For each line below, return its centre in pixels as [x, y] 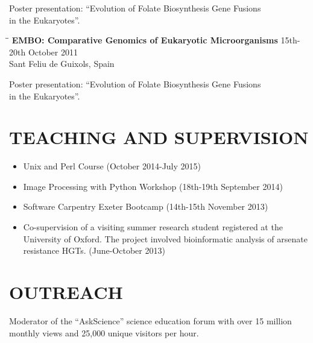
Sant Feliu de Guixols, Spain [62, 64]
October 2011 [53, 52]
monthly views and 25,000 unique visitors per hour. [104, 332]
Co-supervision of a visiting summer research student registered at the [153, 227]
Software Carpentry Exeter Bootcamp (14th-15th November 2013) [146, 206]
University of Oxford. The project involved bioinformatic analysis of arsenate [165, 238]
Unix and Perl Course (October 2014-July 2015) [112, 166]
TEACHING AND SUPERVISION [159, 137]
